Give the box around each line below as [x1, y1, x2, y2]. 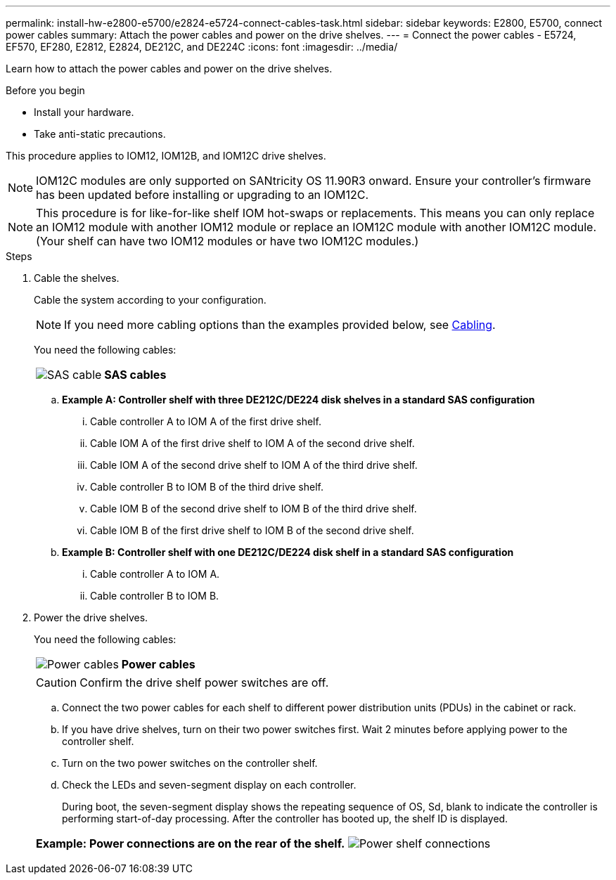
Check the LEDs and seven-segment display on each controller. [62, 779, 357, 791]
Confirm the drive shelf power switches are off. [79, 675, 329, 690]
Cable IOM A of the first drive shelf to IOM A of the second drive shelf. [90, 437, 415, 449]
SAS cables [104, 368, 167, 382]
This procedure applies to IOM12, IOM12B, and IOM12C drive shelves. [6, 150, 326, 162]
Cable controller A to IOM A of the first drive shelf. [90, 415, 321, 427]
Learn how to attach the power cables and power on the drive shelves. [6, 63, 333, 75]
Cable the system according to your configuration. [34, 294, 267, 306]
